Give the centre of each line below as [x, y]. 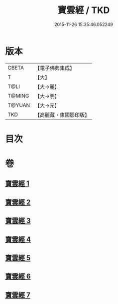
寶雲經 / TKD [84, 10]
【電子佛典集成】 [55, 68]
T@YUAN [19, 105]
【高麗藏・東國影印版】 [62, 114]
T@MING [18, 95]
